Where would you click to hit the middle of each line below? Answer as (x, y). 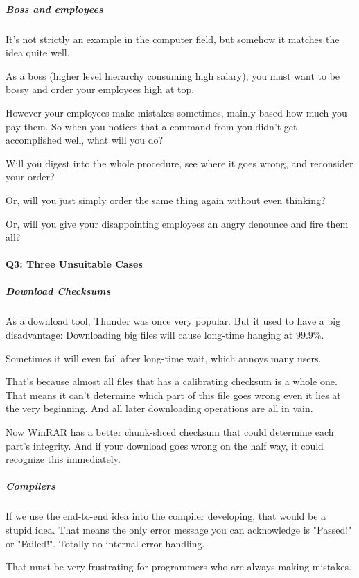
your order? (30, 177)
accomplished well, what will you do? (85, 140)
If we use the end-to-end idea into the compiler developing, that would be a (166, 516)
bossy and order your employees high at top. (100, 89)
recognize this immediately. (63, 459)
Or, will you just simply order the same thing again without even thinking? (166, 199)
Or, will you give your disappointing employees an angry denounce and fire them (177, 223)
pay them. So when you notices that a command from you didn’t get (151, 126)
